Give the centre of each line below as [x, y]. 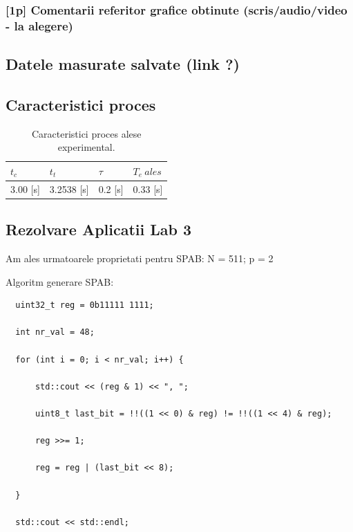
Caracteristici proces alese [86, 133]
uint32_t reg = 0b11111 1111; [85, 305]
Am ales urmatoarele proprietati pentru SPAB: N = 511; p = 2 [140, 258]
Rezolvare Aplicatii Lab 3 [99, 229]
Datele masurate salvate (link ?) [123, 64]
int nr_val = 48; [55, 332]
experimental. [86, 147]
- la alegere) [39, 25]
